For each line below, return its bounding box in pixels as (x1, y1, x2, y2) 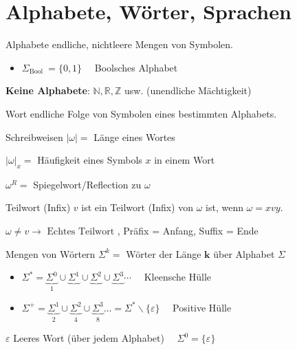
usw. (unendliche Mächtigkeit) (124, 83, 252, 98)
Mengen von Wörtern (5, 246, 96, 261)
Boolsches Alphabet (94, 60, 178, 74)
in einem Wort (154, 153, 215, 167)
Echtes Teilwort (47, 227, 115, 237)
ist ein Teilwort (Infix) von (81, 200, 193, 215)
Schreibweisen (5, 129, 63, 144)
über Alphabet (213, 246, 275, 261)
